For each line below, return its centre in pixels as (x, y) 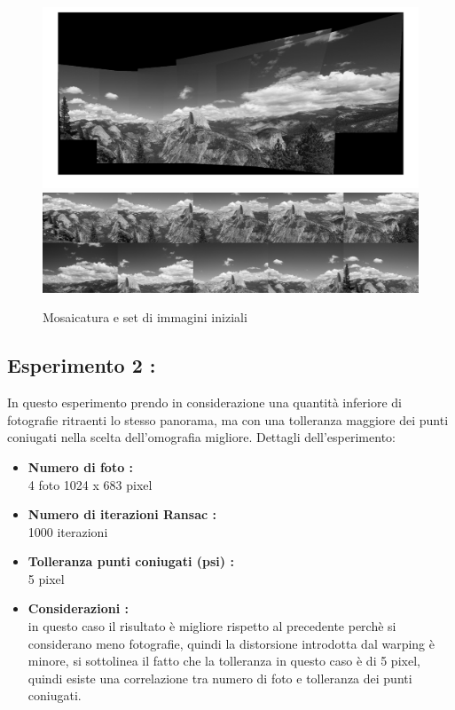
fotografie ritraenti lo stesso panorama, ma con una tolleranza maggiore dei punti (228, 419)
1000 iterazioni (68, 531)
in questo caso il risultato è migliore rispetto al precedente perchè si (212, 626)
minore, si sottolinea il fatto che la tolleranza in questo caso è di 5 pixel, (224, 661)
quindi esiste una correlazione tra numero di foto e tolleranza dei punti (220, 678)
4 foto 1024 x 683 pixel (90, 484)
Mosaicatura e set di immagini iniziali (145, 317)
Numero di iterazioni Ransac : (122, 514)
